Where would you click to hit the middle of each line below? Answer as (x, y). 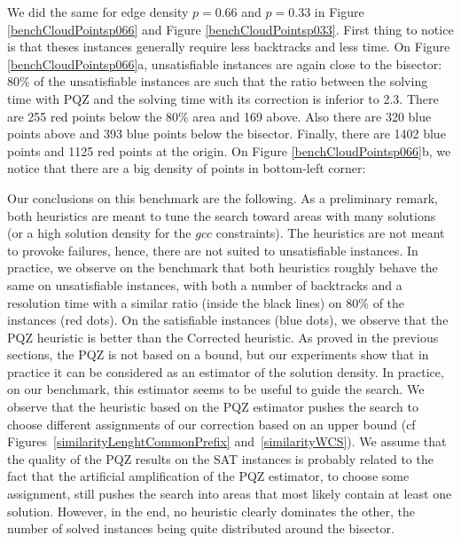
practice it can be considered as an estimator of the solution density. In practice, (226, 371)
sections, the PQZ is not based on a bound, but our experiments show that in (218, 354)
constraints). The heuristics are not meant (330, 233)
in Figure (339, 12)
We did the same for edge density (98, 12)
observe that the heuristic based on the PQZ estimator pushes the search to (213, 407)
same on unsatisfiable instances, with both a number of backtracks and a (205, 284)
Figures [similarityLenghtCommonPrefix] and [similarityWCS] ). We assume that (227, 441)
